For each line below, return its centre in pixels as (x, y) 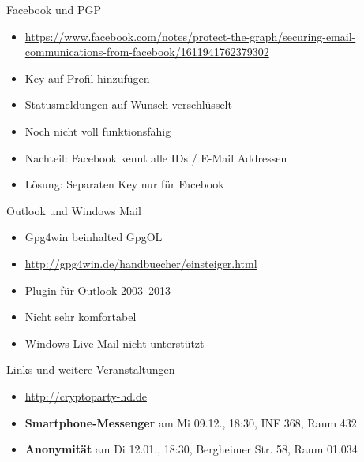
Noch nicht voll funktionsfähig (98, 130)
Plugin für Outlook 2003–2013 (98, 290)
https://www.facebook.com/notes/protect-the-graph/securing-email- (190, 36)
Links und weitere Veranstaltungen (91, 369)
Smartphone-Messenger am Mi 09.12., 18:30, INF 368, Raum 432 (191, 422)
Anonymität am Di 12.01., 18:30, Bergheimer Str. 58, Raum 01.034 (191, 449)
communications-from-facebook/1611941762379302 (147, 52)
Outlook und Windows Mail (74, 210)
